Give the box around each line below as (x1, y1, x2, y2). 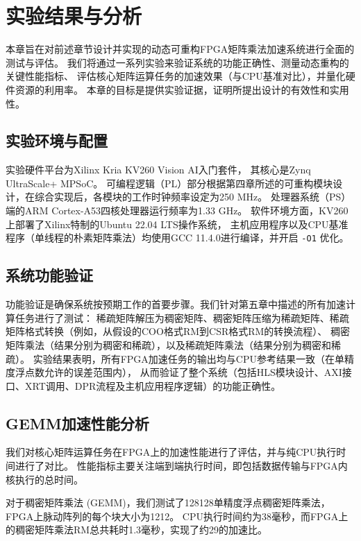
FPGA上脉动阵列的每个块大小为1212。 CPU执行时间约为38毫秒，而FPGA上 (6, 508, 349, 523)
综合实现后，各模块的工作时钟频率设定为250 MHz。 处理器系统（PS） (34, 189, 351, 204)
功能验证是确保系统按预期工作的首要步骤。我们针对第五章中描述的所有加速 (6, 297, 346, 311)
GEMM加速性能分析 (6, 412, 149, 433)
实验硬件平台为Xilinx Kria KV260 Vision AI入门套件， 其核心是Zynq (6, 162, 311, 177)
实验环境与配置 (6, 130, 108, 151)
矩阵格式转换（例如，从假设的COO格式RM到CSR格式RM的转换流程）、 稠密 (6, 324, 351, 338)
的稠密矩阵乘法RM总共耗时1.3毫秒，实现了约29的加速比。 (6, 522, 268, 537)
